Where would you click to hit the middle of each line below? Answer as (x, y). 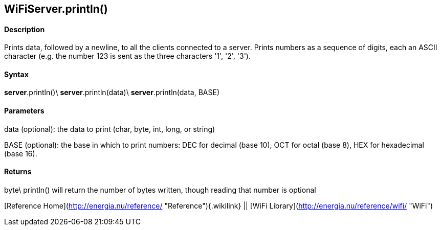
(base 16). (21, 153)
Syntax (16, 74)
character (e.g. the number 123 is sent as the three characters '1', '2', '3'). (127, 56)
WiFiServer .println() (56, 9)
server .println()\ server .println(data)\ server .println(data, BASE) (112, 93)
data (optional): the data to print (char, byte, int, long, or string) (110, 129)
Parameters (24, 111)
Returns (18, 172)
